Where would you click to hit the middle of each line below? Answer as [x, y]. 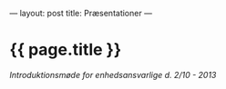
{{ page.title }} [66, 50]
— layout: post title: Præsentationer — [81, 13]
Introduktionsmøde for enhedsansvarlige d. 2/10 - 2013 [113, 74]
